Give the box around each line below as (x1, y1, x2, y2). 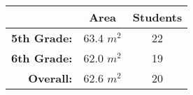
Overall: (28, 70, 73, 86)
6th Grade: (11, 50, 73, 66)
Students (132, 9, 183, 25)
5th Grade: (11, 30, 73, 46)
